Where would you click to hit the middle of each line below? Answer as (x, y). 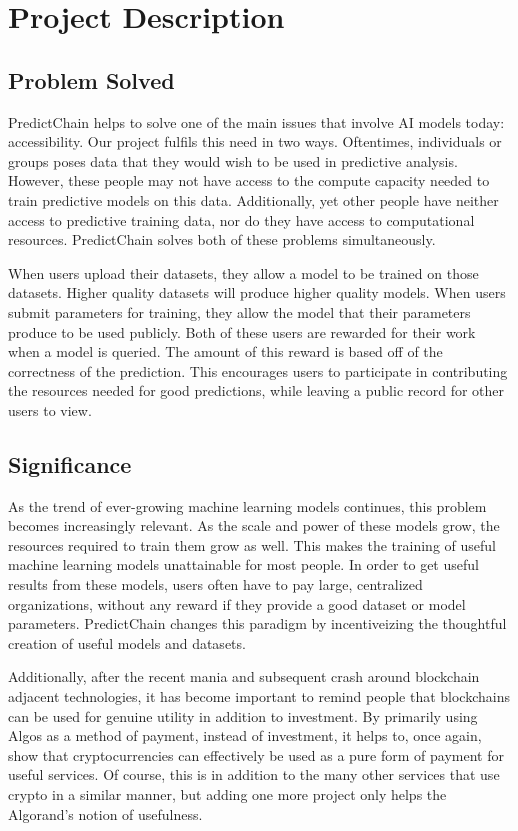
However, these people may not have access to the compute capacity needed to (249, 180)
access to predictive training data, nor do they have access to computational (241, 219)
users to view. (50, 409)
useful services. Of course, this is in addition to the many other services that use (254, 774)
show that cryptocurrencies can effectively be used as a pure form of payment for (256, 754)
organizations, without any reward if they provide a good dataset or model (237, 603)
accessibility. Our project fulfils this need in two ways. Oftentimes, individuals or (255, 141)
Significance (70, 463)
